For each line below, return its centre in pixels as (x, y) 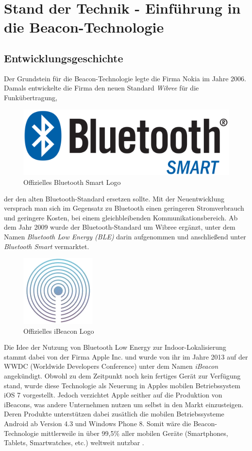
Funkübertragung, (31, 97)
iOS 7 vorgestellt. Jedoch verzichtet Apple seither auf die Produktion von (113, 395)
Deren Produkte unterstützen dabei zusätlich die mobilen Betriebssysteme (114, 414)
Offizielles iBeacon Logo (59, 331)
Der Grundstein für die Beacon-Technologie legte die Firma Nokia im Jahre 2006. (125, 78)
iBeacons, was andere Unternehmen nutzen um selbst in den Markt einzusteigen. (124, 404)
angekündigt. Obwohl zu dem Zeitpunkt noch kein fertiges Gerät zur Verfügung (122, 376)
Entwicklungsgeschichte (64, 58)
